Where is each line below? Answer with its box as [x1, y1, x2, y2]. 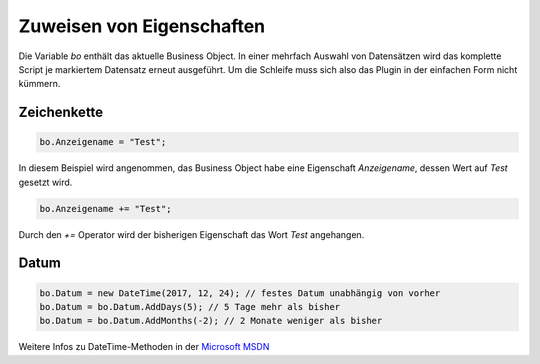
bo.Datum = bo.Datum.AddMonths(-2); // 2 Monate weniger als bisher [39, 315, 383, 327]
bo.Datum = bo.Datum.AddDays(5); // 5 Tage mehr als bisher [39, 301, 341, 313]
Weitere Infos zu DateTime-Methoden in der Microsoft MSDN [18, 341, 270, 353]
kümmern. [18, 78, 61, 90]
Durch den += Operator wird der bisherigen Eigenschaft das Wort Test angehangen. [18, 228, 365, 240]
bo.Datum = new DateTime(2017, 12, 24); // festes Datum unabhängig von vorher [39, 287, 441, 299]
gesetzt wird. [18, 176, 73, 188]
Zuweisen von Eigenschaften [18, 15, 266, 37]
